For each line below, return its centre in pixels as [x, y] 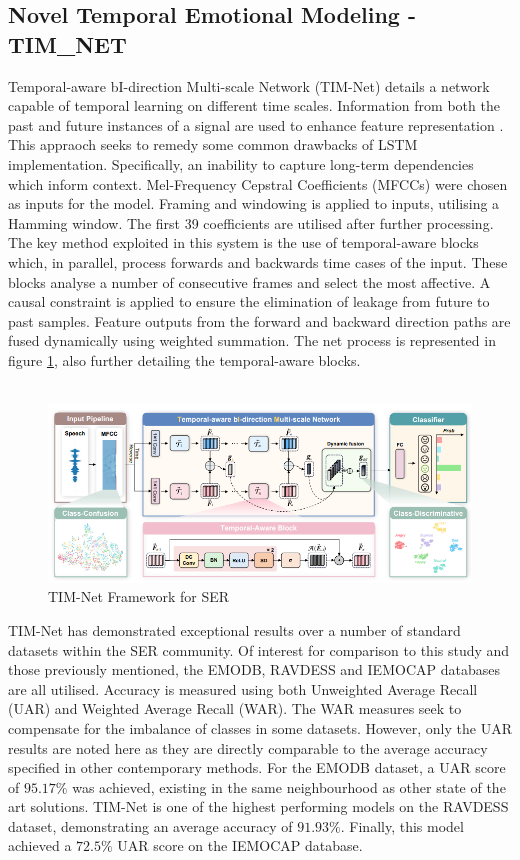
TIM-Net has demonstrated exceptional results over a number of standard [234, 629]
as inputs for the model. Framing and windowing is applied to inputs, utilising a [254, 203]
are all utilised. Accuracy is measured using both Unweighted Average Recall [243, 688]
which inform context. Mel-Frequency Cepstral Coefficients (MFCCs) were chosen [258, 183]
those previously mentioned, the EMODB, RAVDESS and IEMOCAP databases [254, 669]
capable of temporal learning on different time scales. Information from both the [254, 105]
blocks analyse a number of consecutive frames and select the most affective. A [249, 281]
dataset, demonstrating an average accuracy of [150, 825]
